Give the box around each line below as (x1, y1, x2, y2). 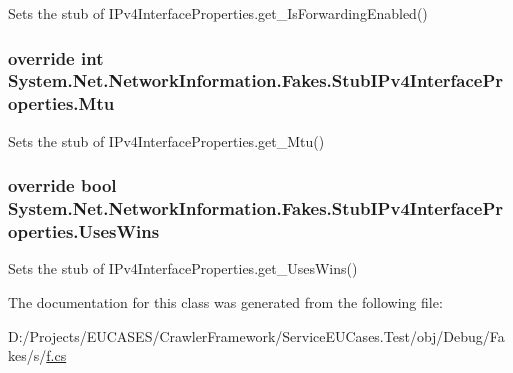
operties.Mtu (8, 91, 115, 116)
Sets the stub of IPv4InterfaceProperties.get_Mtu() (8, 130, 325, 151)
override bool (8, 173, 117, 198)
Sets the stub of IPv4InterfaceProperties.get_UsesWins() (8, 258, 358, 279)
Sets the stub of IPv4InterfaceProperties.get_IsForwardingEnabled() (8, 3, 428, 23)
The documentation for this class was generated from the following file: (8, 291, 443, 312)
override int (8, 45, 104, 70)
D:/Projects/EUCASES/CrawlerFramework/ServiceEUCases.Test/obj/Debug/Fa (8, 325, 505, 346)
